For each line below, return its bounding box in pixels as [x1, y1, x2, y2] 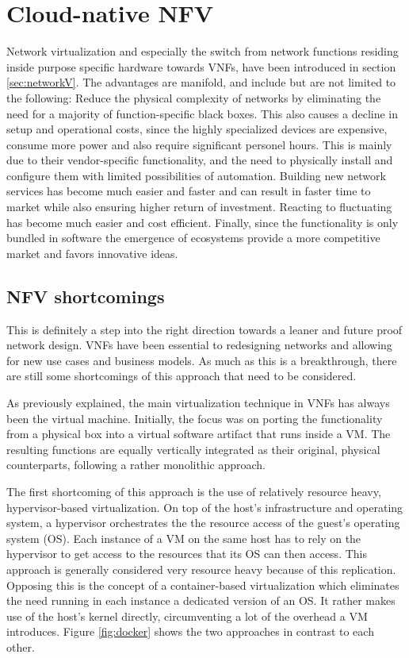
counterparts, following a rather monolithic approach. [6, 456, 266, 473]
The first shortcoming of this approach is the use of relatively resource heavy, [6, 483, 381, 499]
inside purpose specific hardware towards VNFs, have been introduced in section [6, 58, 396, 75]
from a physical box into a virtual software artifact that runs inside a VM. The [6, 425, 391, 442]
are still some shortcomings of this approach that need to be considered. [6, 367, 357, 384]
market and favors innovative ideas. [6, 244, 178, 261]
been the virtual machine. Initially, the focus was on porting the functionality [6, 410, 383, 426]
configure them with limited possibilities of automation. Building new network [6, 167, 386, 183]
